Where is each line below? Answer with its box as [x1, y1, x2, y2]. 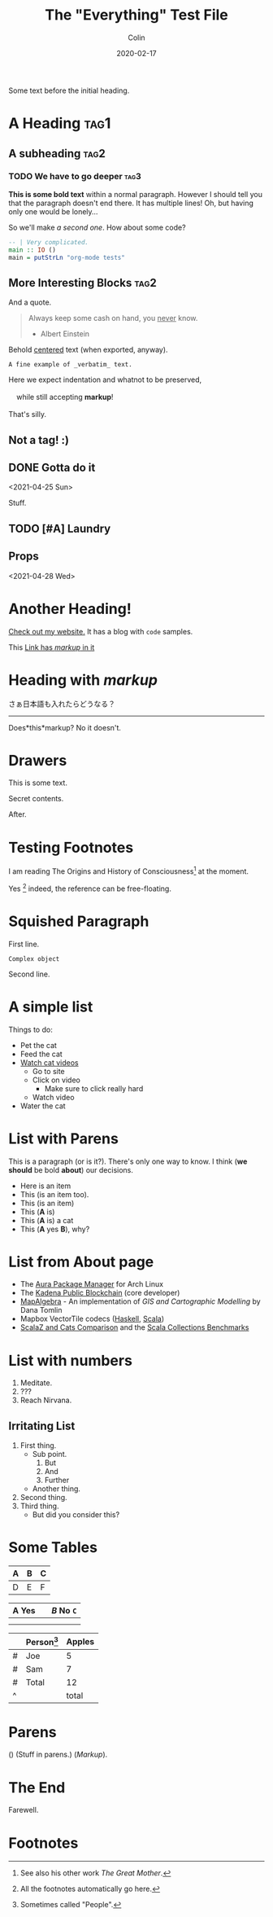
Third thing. [19, 1501, 59, 1511]
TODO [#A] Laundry [8, 521, 111, 535]
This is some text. [8, 778, 67, 787]
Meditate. [19, 1378, 53, 1388]
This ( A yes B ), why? [19, 1224, 90, 1234]
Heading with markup [8, 670, 158, 689]
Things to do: [8, 1024, 53, 1034]
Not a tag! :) [8, 433, 69, 447]
